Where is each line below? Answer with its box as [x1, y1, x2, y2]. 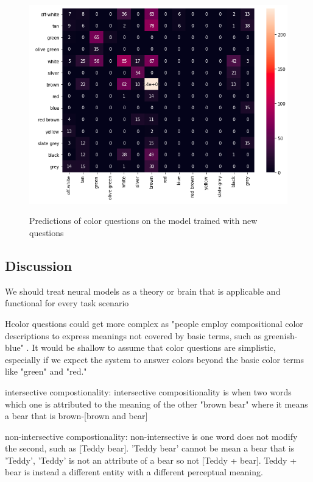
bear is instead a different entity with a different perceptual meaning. [5, 466, 263, 478]
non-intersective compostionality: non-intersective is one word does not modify [5, 430, 298, 442]
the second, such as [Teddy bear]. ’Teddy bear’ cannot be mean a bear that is [5, 442, 295, 455]
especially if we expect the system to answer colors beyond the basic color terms [5, 353, 304, 365]
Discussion [5, 256, 72, 275]
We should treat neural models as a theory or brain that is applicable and [5, 284, 281, 297]
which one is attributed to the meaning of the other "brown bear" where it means [5, 397, 308, 410]
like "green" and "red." [5, 365, 87, 378]
